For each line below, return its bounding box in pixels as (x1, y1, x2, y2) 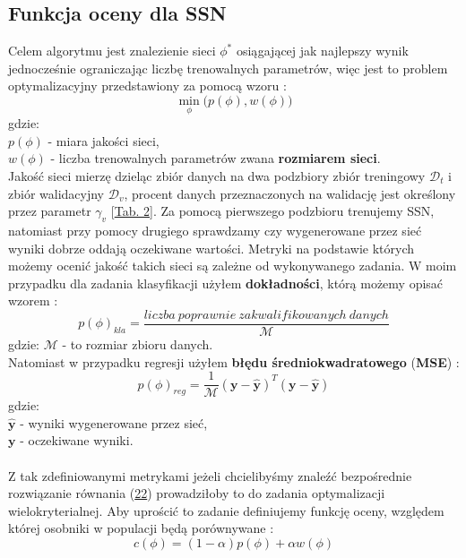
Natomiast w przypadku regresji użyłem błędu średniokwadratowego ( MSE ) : (8, 352, 460, 371)
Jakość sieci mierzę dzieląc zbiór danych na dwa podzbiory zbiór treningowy (8, 166, 426, 185)
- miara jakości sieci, (47, 131, 160, 150)
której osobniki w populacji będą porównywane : (8, 519, 274, 537)
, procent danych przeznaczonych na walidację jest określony (124, 184, 456, 202)
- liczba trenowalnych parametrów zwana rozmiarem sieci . (50, 149, 381, 167)
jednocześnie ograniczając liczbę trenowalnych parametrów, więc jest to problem (8, 58, 448, 77)
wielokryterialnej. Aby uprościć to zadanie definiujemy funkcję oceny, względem (8, 501, 444, 519)
